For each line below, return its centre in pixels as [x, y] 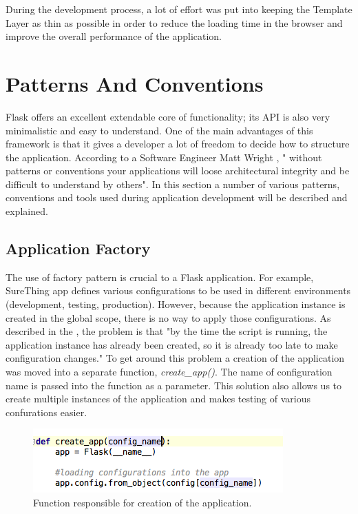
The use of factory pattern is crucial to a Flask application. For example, [160, 277]
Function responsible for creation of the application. [143, 502]
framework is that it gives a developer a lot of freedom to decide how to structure [178, 144]
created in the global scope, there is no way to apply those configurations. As [168, 317]
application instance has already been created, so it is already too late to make [172, 344]
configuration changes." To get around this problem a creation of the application [175, 358]
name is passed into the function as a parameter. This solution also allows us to [174, 385]
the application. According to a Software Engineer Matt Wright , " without [164, 157]
